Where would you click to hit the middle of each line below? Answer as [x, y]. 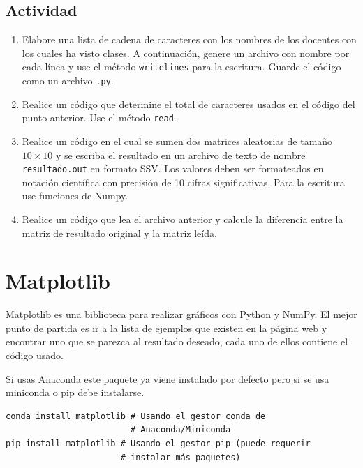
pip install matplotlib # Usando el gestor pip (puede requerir [158, 444]
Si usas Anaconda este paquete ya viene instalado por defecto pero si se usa [168, 378]
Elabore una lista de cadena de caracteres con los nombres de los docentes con [189, 39]
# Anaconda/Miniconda [180, 430]
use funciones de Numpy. [75, 196]
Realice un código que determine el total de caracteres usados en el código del [188, 104]
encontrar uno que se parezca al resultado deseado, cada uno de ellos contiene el [177, 341]
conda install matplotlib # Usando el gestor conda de [136, 416]
